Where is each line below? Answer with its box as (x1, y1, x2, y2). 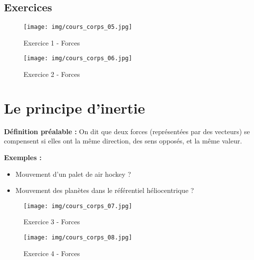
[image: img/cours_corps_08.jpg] (23, 234, 132, 241)
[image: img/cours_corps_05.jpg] (23, 24, 132, 31)
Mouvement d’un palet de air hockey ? (15, 168, 131, 179)
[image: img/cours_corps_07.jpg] (23, 202, 132, 210)
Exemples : (4, 152, 42, 163)
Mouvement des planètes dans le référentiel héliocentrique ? (15, 185, 194, 195)
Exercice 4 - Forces (23, 248, 80, 258)
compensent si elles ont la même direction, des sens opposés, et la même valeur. (4, 136, 242, 146)
